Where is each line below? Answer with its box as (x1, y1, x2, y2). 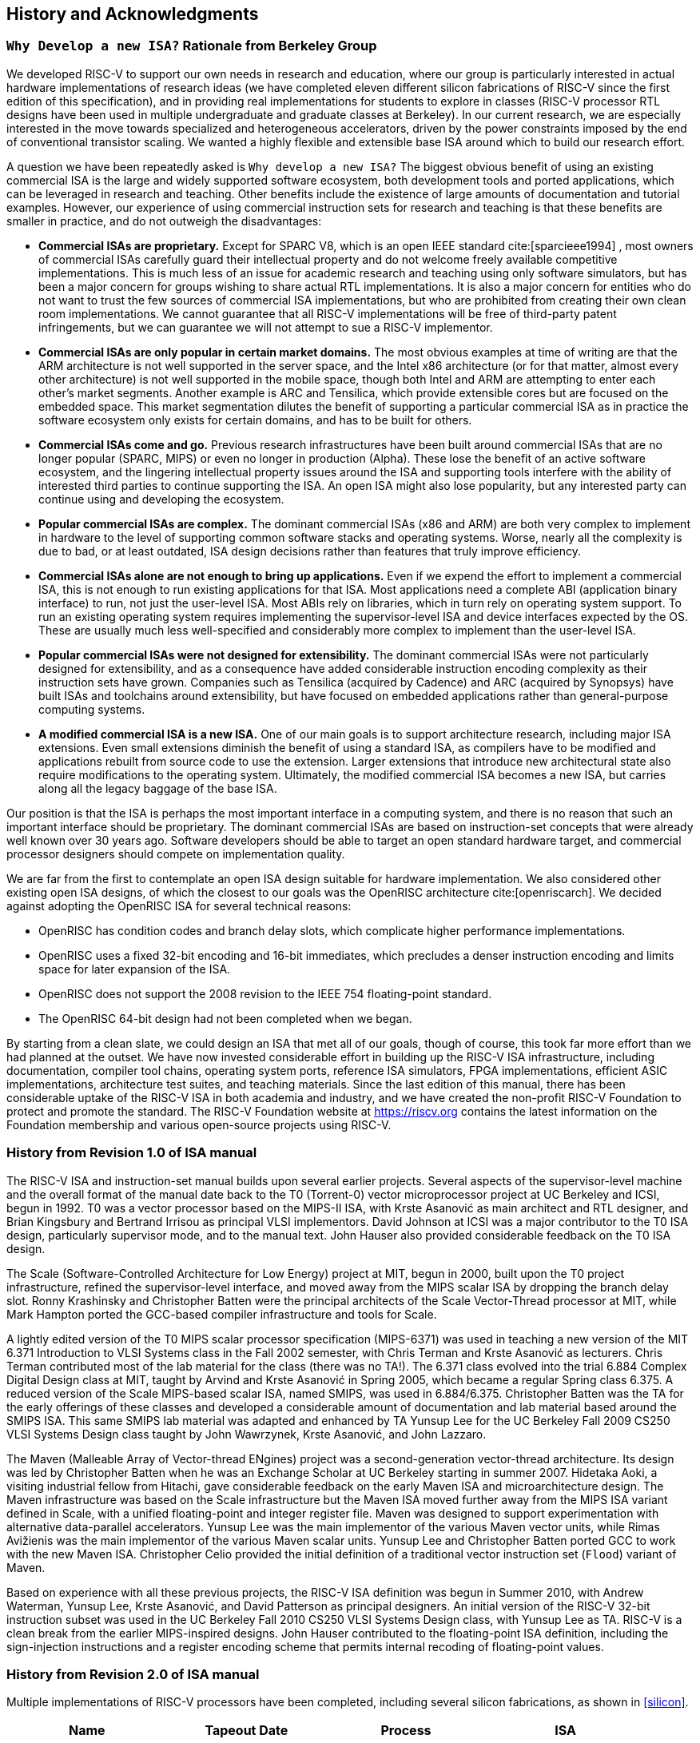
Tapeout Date (205, 1722, 288, 1739)
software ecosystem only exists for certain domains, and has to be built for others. (38, 412, 472, 427)
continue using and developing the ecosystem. (38, 491, 284, 506)
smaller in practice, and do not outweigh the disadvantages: (6, 213, 322, 228)
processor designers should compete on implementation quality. (6, 846, 345, 861)
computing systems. (38, 702, 145, 716)
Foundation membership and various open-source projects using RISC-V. (6, 1117, 392, 1132)
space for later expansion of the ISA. (38, 961, 231, 976)
